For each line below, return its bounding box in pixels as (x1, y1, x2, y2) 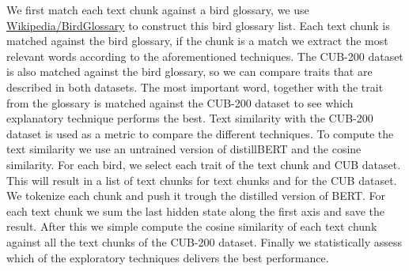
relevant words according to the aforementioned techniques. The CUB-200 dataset (6, 47, 403, 64)
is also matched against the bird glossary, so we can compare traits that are (6, 63, 373, 80)
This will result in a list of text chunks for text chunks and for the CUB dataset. (6, 171, 397, 188)
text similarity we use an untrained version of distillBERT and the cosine (6, 141, 362, 157)
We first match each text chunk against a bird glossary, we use (6, 2, 309, 17)
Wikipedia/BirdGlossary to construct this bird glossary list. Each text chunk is (6, 17, 390, 33)
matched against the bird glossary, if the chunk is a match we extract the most (6, 32, 388, 49)
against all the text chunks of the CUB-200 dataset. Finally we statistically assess (6, 233, 402, 250)
